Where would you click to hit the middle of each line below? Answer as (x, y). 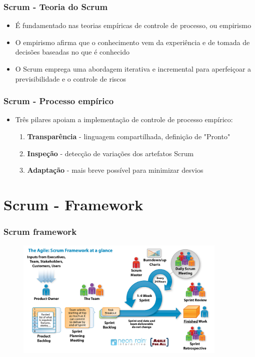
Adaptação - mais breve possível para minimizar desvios (115, 170)
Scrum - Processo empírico (59, 101)
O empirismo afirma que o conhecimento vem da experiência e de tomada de (132, 42)
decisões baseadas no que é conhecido (72, 52)
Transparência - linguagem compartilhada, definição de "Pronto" (129, 136)
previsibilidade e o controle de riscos (71, 78)
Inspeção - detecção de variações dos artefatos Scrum (110, 153)
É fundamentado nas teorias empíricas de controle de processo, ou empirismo (133, 25)
